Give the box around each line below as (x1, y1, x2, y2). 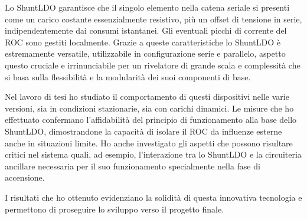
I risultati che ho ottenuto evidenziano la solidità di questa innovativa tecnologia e (5, 191, 302, 203)
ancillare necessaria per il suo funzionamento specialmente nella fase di (5, 159, 260, 172)
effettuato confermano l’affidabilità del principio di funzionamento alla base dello (5, 113, 297, 126)
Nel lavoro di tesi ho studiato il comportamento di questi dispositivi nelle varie (5, 90, 289, 103)
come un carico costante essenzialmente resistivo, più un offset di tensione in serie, (5, 12, 302, 25)
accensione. (5, 171, 45, 184)
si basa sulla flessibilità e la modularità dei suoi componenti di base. (5, 70, 251, 83)
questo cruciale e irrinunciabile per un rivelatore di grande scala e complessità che (5, 58, 301, 71)
